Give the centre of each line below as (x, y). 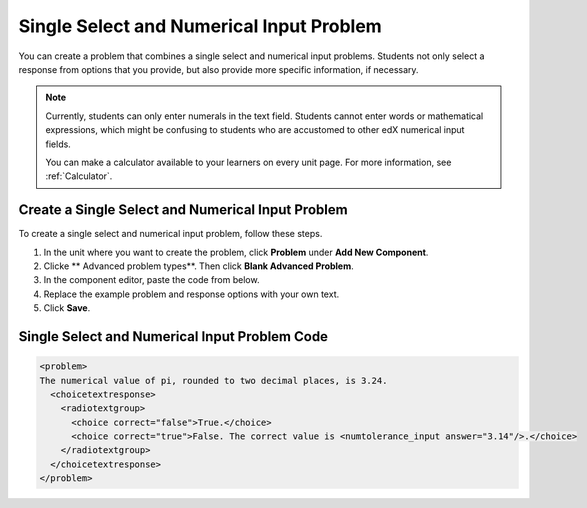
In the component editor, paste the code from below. (151, 280)
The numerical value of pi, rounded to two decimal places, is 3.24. (213, 380)
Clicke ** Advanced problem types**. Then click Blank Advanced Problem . (198, 266)
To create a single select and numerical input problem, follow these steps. (170, 234)
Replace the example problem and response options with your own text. (191, 294)
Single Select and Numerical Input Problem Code (173, 336)
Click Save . (67, 308)
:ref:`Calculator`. (79, 176)
